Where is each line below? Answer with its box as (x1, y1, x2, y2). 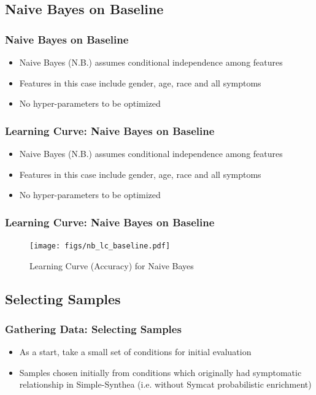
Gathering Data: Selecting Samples (5, 321, 182, 336)
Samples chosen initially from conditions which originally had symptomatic (19, 366, 302, 378)
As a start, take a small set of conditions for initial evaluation (19, 345, 252, 358)
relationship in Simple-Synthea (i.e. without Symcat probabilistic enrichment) (19, 378, 312, 391)
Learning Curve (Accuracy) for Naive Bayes (29, 259, 194, 272)
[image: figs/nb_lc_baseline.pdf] (29, 242, 171, 250)
